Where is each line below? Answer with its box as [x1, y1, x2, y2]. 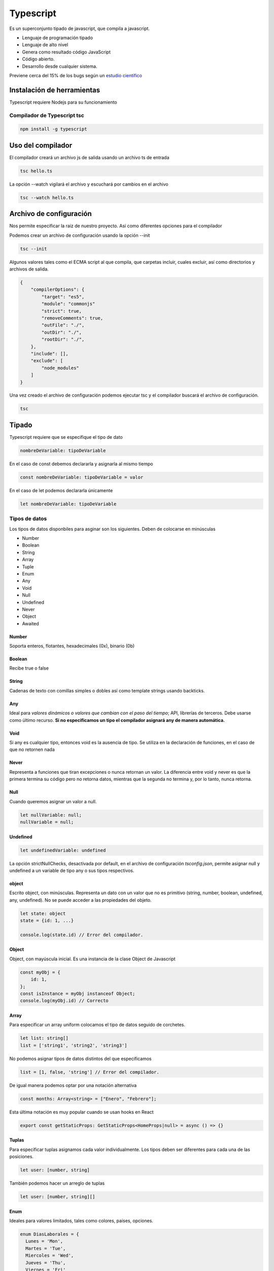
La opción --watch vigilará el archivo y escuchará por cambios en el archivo [9, 181, 168, 187]
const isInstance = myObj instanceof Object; [20, 991, 135, 996]
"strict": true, [41, 308, 82, 314]
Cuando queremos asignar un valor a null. [9, 798, 97, 804]
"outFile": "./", [41, 322, 85, 328]
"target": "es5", [41, 294, 85, 299]
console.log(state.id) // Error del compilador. [20, 932, 144, 937]
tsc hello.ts [20, 168, 53, 174]
